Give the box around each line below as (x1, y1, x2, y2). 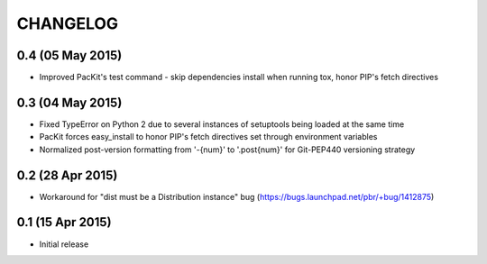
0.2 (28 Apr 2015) (16, 168, 118, 183)
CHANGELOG (16, 14, 119, 33)
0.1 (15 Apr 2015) (16, 214, 112, 230)
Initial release (39, 239, 89, 250)
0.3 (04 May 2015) (16, 95, 123, 110)
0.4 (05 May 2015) (16, 48, 123, 63)
